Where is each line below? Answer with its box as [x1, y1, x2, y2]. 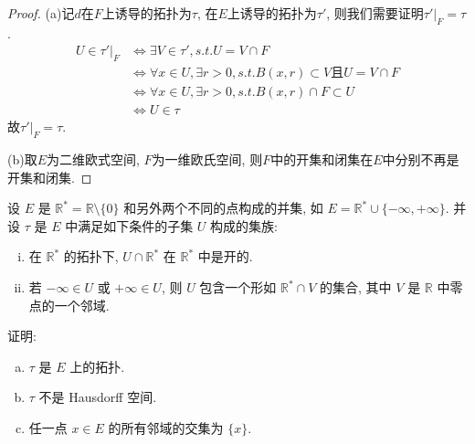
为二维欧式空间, [47, 150, 140, 169]
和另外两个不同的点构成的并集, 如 [123, 198, 323, 217]
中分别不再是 [382, 150, 459, 169]
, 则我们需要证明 [326, 4, 424, 22]
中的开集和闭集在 [270, 150, 374, 169]
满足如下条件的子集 [78, 216, 194, 235]
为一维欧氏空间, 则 [152, 150, 263, 169]
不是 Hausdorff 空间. [38, 387, 157, 407]
